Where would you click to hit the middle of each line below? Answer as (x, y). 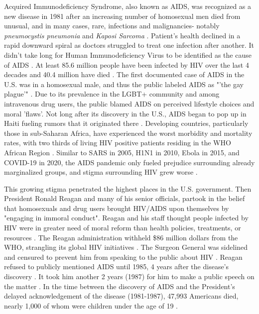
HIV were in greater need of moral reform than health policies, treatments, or (123, 228)
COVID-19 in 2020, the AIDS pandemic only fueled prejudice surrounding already (129, 162)
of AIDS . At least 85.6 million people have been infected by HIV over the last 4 (127, 64)
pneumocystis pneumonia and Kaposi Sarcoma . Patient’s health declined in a (122, 35)
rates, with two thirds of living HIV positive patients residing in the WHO (118, 143)
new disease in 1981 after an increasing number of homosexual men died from (122, 16)
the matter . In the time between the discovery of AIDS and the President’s (120, 286)
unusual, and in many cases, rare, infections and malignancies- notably (112, 26)
